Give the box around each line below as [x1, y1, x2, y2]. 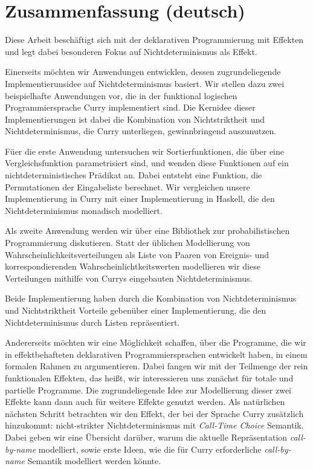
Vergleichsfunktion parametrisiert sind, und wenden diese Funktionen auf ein [5, 157, 289, 169]
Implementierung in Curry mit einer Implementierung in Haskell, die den [5, 192, 275, 205]
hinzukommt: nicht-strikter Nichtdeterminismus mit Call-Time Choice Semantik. [5, 419, 304, 432]
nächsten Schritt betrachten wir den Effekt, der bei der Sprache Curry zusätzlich [5, 407, 304, 419]
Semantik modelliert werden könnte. [27, 454, 161, 467]
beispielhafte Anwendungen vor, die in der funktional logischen [5, 89, 237, 102]
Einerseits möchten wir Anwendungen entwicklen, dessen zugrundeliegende [5, 65, 281, 78]
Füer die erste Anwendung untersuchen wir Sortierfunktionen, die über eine [5, 144, 284, 157]
